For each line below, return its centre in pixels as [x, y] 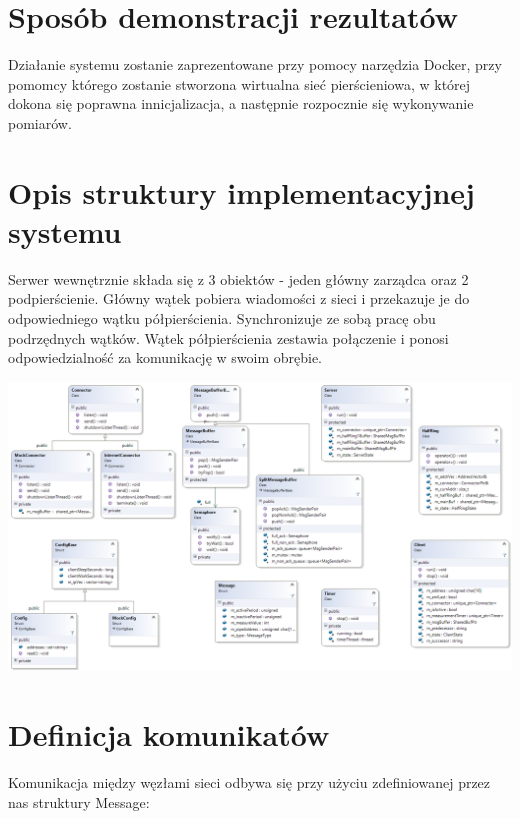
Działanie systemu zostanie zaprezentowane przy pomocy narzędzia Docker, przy [255, 64]
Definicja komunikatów [169, 733]
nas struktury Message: [79, 801]
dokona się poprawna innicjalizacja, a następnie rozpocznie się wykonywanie [241, 103]
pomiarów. [40, 122]
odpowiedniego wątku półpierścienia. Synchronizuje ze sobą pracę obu [222, 318]
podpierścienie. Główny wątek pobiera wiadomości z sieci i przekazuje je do [239, 298]
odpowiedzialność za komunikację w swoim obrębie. [165, 357]
